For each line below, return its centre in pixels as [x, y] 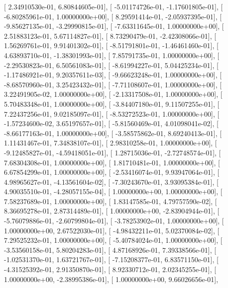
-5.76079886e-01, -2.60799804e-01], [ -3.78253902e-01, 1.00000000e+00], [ [114, 221]
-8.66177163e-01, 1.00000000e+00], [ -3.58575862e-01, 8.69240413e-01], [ [113, 133]
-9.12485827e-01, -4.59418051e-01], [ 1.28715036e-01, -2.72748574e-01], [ [113, 152]
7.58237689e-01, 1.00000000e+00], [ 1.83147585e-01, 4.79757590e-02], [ [111, 201]
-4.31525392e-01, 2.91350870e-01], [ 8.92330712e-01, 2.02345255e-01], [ [110, 269]
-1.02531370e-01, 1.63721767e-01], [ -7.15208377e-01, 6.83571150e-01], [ [111, 259]
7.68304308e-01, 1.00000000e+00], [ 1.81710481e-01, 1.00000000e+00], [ [112, 162]
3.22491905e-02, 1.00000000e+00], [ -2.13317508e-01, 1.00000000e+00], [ [113, 94]
